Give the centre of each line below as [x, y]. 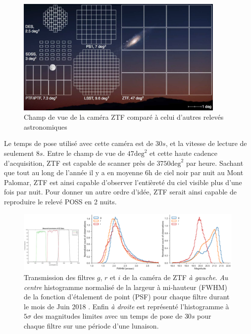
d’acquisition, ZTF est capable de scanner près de [79, 163]
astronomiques [46, 126]
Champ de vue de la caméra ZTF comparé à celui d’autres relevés [124, 117]
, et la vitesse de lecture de [206, 143]
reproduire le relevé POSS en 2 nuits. [60, 201]
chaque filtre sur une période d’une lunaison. [91, 325]
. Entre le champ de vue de [84, 153]
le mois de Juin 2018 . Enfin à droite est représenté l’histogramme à [126, 306]
